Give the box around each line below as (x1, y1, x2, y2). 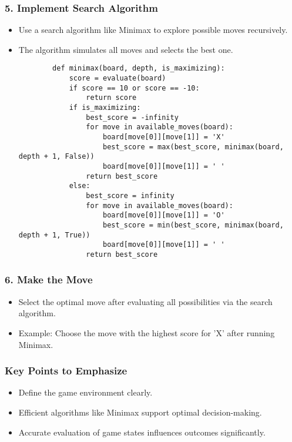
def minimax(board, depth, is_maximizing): (52, 64, 225, 73)
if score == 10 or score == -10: (69, 83, 200, 92)
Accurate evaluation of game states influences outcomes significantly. (18, 426, 266, 438)
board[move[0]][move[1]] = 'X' (102, 133, 225, 141)
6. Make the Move (5, 272, 93, 287)
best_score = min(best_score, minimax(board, (102, 220, 284, 229)
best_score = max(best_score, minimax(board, (102, 142, 284, 151)
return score (86, 93, 137, 102)
